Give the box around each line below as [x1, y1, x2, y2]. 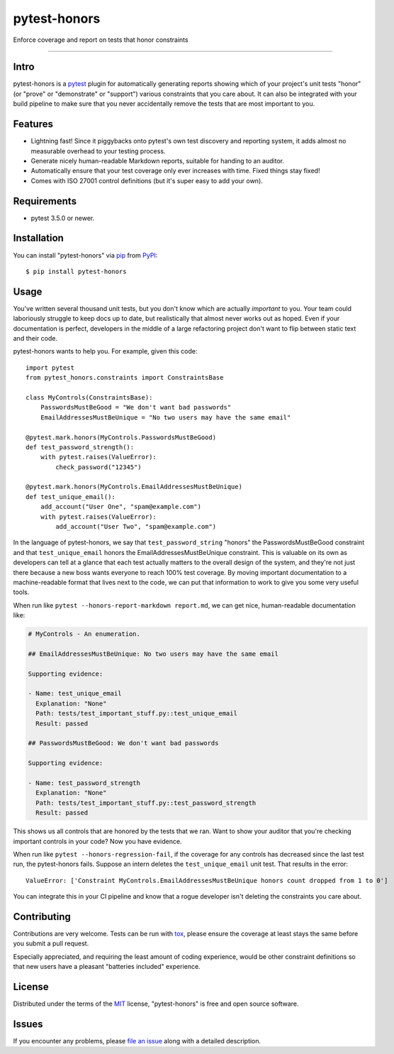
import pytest [26, 363, 74, 372]
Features [13, 118, 53, 131]
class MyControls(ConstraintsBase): [26, 393, 153, 401]
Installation [13, 232, 64, 244]
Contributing [13, 911, 71, 923]
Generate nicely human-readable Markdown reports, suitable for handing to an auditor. [30, 156, 285, 165]
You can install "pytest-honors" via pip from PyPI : [13, 251, 158, 259]
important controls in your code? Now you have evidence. [13, 837, 182, 845]
